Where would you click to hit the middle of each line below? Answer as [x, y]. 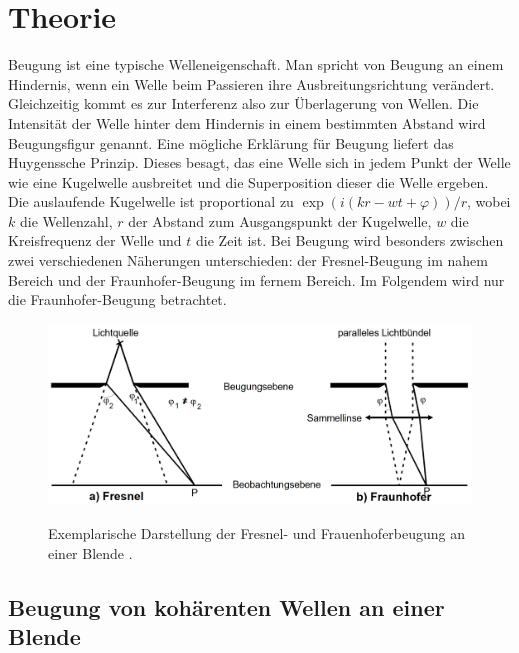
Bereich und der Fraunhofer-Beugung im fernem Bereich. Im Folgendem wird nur [256, 279]
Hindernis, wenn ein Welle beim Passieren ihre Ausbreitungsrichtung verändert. [251, 83]
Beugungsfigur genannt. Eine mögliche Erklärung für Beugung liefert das [231, 142]
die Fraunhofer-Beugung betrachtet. [117, 299]
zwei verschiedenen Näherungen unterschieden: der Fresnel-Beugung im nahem [248, 260]
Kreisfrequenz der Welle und [95, 240]
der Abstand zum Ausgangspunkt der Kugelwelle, [280, 220]
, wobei [488, 201]
